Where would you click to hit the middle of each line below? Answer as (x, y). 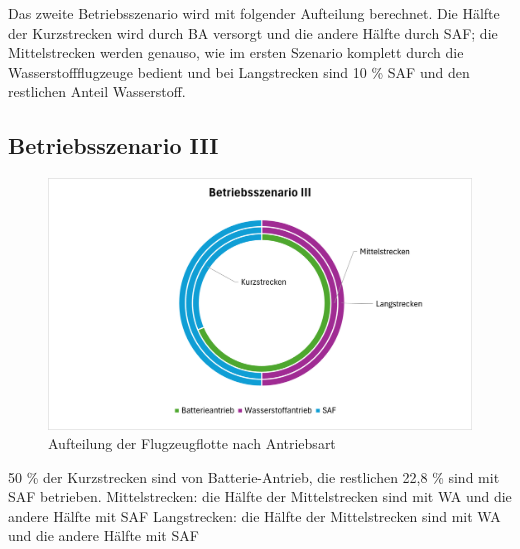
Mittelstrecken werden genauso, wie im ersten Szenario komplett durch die (236, 52)
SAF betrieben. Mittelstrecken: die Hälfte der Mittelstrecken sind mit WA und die (260, 496)
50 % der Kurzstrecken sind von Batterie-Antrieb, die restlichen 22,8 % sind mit (254, 476)
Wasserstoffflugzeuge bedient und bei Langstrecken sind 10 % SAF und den (239, 71)
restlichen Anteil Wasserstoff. (97, 91)
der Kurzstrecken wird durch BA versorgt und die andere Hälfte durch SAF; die (253, 32)
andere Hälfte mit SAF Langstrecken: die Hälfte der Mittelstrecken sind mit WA (254, 515)
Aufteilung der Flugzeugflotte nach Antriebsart (192, 443)
